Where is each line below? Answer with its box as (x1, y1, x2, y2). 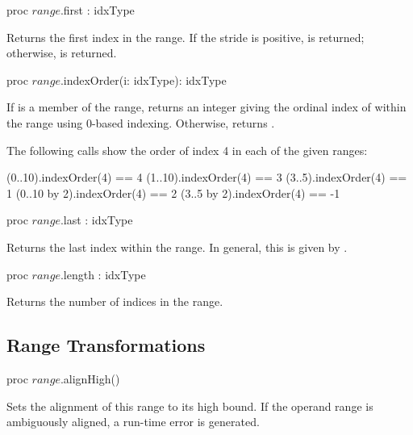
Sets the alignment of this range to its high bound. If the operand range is (6, 397, 373, 414)
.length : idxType (60, 266, 146, 282)
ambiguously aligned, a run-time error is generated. (6, 413, 260, 430)
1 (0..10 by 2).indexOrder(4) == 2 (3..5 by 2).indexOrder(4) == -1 (6, 184, 340, 201)
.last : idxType (60, 211, 133, 228)
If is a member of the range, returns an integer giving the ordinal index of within (6, 98, 407, 115)
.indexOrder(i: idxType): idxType (60, 71, 227, 88)
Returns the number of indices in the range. (6, 293, 223, 310)
